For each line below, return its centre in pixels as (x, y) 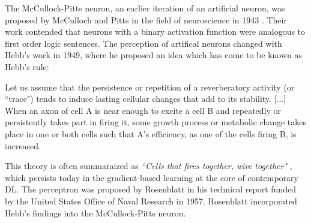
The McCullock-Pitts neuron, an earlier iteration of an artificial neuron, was (145, 8)
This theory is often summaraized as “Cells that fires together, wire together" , (149, 166)
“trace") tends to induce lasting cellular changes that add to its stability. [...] (146, 99)
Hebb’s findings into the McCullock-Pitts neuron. (95, 213)
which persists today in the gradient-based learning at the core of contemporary (152, 177)
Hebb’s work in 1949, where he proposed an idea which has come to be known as (154, 55)
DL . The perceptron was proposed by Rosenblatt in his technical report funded (150, 189)
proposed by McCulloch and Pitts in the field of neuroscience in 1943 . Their (146, 19)
